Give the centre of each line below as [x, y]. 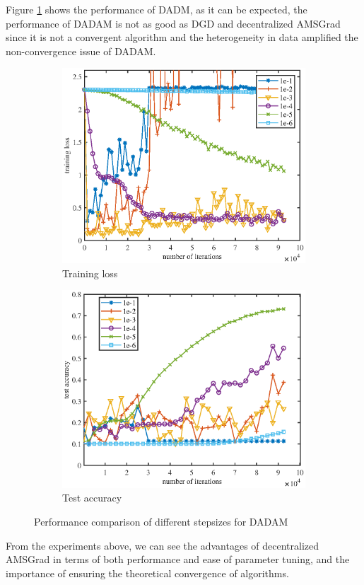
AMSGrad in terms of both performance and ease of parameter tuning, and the [178, 559]
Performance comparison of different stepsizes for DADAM [161, 521]
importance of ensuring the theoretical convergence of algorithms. [147, 573]
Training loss [90, 273]
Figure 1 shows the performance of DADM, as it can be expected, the [157, 9]
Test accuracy [92, 498]
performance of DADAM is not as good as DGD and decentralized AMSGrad [173, 23]
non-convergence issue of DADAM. [81, 51]
